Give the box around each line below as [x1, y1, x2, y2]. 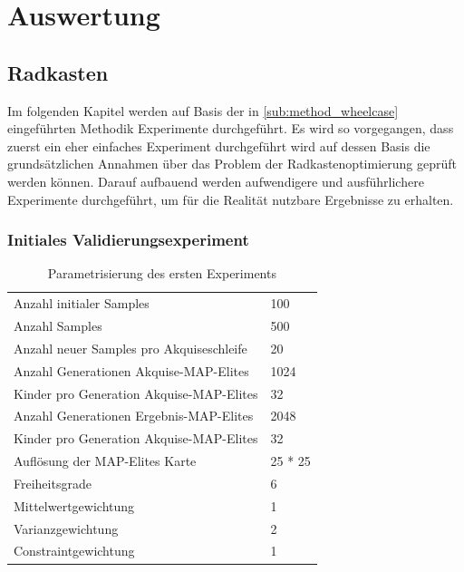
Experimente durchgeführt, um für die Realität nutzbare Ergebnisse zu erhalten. [7, 189, 454, 208]
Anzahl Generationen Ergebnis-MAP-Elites [14, 406, 254, 425]
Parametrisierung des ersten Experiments [47, 264, 276, 283]
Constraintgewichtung [14, 541, 135, 560]
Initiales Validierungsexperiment [7, 228, 249, 251]
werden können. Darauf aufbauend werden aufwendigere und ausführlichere [7, 171, 424, 190]
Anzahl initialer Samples [14, 294, 150, 313]
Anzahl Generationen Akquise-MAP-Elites [14, 361, 249, 380]
